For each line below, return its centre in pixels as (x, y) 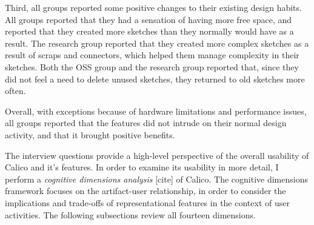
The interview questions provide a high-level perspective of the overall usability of (157, 155)
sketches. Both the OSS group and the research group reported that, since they (152, 66)
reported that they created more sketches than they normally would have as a (149, 31)
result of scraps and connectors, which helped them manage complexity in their (152, 55)
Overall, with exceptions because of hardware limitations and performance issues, (156, 111)
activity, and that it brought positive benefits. (90, 134)
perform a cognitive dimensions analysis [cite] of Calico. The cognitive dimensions (156, 179)
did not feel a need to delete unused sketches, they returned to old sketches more (155, 79)
